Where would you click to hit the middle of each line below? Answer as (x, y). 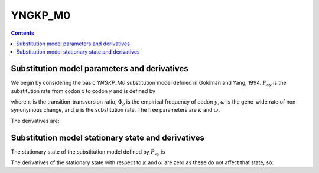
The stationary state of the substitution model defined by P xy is (88, 152)
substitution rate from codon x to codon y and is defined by (83, 91)
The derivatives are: (35, 121)
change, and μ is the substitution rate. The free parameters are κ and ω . (132, 110)
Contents (23, 33)
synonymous (27, 110)
